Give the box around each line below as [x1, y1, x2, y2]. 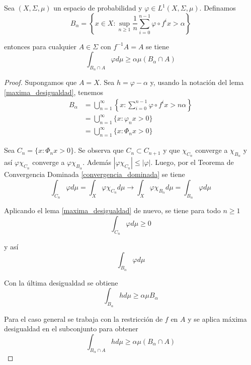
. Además [82, 157, 112, 167]
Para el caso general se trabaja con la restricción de [4, 313, 163, 324]
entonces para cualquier [4, 41, 77, 51]
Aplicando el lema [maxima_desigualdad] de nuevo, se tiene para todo [4, 205, 221, 216]
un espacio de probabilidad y [53, 3, 142, 13]
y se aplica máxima [188, 313, 247, 324]
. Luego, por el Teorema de [150, 157, 234, 167]
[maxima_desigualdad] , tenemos [4, 86, 103, 97]
